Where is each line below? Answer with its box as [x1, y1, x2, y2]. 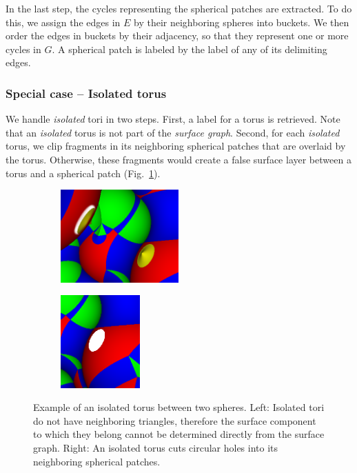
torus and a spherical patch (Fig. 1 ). [6, 165, 161, 180]
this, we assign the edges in [6, 14, 121, 29]
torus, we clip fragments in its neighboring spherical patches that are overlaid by [6, 139, 346, 153]
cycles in [6, 41, 41, 56]
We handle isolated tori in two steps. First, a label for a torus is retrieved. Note [6, 112, 340, 126]
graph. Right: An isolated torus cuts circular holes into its [33, 440, 278, 454]
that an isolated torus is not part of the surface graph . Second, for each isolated [6, 125, 340, 139]
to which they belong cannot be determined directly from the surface [33, 427, 325, 441]
